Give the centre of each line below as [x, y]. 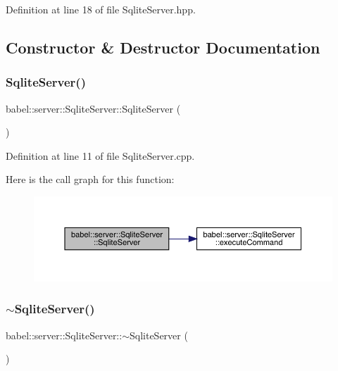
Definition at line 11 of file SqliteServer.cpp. [100, 155]
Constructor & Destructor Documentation [163, 47]
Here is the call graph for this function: [90, 179]
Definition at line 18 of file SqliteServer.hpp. [101, 9]
